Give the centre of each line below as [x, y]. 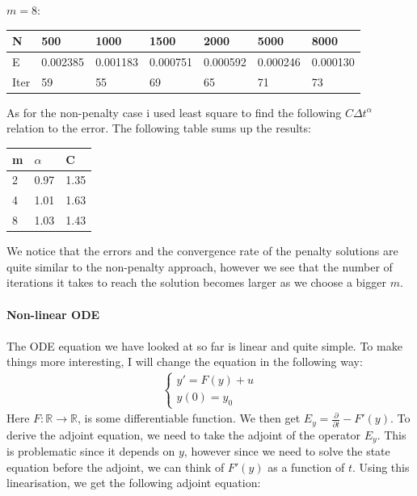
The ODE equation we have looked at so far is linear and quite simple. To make [204, 345]
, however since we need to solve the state [287, 451]
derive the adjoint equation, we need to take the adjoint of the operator [184, 434]
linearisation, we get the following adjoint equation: [134, 483]
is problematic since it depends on [91, 451]
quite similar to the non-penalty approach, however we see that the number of [200, 266]
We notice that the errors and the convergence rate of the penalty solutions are [202, 251]
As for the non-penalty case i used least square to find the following [174, 112]
